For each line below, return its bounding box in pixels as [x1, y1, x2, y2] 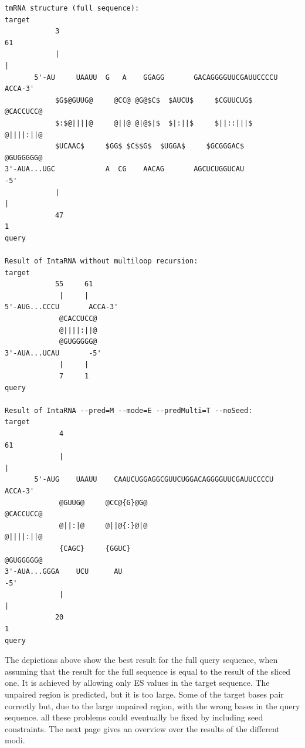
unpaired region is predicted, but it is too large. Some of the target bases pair [5, 688, 284, 700]
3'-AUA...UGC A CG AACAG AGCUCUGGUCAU [5, 165, 245, 174]
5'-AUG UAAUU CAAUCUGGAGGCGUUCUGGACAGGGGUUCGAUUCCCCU [34, 475, 274, 484]
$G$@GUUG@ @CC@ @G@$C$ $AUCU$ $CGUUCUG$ [55, 96, 253, 104]
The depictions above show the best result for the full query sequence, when [5, 654, 278, 666]
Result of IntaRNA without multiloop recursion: [5, 257, 198, 266]
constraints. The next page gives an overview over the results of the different [5, 722, 280, 735]
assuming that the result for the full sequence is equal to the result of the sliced [5, 665, 291, 677]
